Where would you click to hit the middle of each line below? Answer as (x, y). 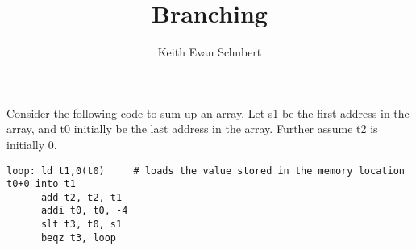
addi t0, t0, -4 (84, 211)
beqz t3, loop (79, 237)
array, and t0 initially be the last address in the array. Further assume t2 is (192, 129)
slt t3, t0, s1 (81, 225)
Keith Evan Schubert (210, 52)
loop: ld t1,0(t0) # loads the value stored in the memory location (206, 171)
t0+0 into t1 (41, 184)
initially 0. (32, 144)
